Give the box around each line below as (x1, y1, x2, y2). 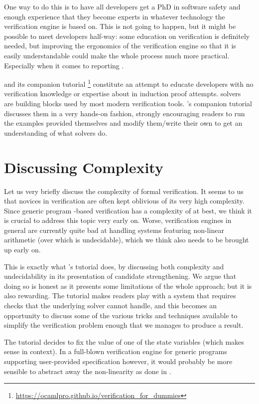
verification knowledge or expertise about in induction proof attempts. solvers (4, 88, 241, 99)
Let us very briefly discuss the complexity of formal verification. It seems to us (4, 186, 244, 196)
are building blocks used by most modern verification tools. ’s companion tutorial (4, 98, 252, 108)
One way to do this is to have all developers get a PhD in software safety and (4, 1, 241, 11)
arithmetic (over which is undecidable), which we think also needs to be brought (4, 234, 249, 245)
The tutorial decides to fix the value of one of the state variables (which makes (4, 336, 244, 347)
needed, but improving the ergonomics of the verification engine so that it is (4, 40, 236, 51)
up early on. (4, 244, 41, 255)
